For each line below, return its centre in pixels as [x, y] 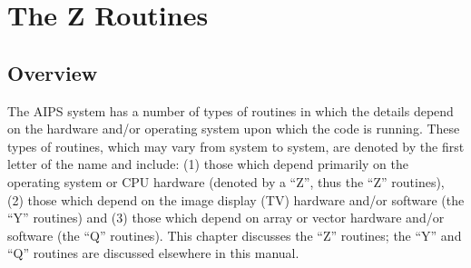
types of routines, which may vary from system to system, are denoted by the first [236, 146]
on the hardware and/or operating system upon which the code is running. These [234, 129]
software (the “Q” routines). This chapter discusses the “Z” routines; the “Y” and [235, 235]
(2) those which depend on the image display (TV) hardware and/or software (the [236, 199]
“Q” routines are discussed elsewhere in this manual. [153, 253]
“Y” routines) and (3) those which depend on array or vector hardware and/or [226, 218]
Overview [53, 72]
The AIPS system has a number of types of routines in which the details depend [231, 110]
